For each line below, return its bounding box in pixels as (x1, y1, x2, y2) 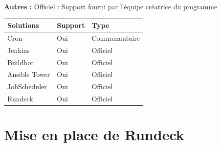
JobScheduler (7, 81, 47, 92)
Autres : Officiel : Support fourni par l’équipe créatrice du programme (4, 1, 218, 11)
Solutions (7, 20, 39, 30)
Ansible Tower (7, 69, 50, 79)
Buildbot (7, 57, 34, 67)
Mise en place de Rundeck (4, 124, 184, 145)
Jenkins (7, 45, 30, 55)
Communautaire (91, 32, 140, 43)
